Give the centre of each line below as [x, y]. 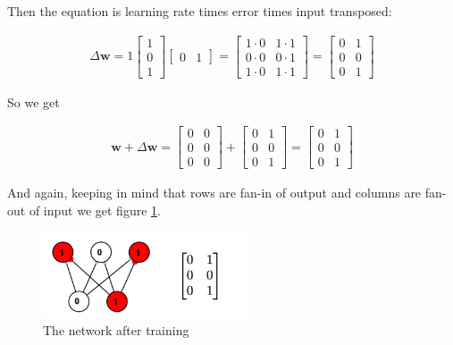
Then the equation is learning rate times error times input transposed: [200, 11]
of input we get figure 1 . [95, 210]
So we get [34, 101]
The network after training [116, 329]
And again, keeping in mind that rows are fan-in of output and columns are [214, 193]
